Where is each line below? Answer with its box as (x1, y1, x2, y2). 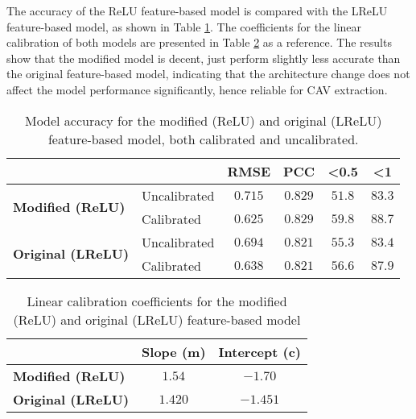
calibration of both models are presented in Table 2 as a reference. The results (6, 34, 392, 51)
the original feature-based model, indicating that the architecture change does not (6, 65, 410, 82)
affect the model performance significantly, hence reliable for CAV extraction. (6, 81, 388, 97)
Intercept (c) (218, 342, 301, 361)
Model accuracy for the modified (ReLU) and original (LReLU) (24, 110, 382, 130)
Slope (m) (142, 342, 206, 361)
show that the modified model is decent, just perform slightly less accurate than (6, 49, 401, 66)
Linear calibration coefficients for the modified (27, 291, 287, 310)
